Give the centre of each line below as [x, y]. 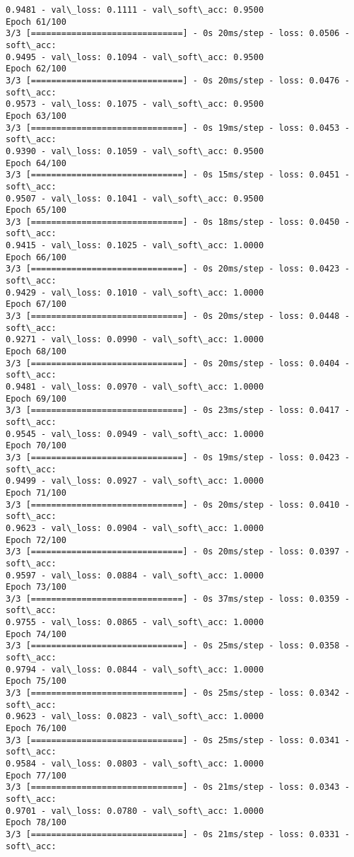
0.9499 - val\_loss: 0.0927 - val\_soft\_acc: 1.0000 [135, 481]
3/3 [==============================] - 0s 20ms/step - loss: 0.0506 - [178, 34]
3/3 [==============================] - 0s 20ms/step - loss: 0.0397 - [178, 552]
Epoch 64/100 [36, 163]
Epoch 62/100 [36, 69]
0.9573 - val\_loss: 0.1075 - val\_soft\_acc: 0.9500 [135, 104]
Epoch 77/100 [36, 775]
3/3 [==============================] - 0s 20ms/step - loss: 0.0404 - [178, 363]
